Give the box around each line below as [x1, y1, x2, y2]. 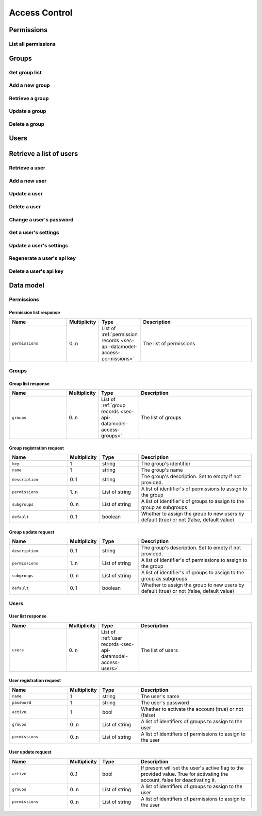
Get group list [9, 69, 42, 76]
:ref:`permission [101, 331, 138, 337]
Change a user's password [9, 216, 74, 223]
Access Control [9, 7, 73, 18]
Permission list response [9, 310, 60, 316]
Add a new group [9, 82, 50, 89]
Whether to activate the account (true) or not [141, 705, 244, 712]
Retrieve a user [9, 165, 46, 171]
